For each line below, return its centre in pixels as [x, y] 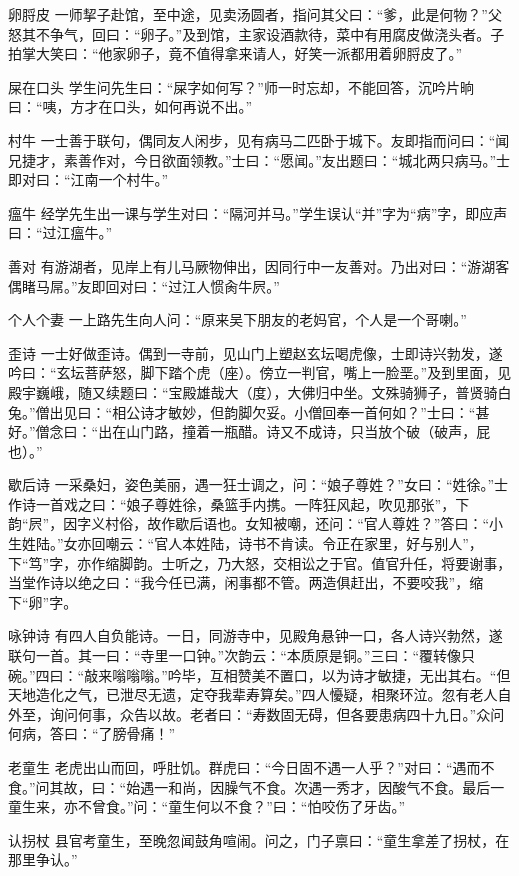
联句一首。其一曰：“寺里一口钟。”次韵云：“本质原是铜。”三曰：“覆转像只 [242, 655]
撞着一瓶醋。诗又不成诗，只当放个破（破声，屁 [336, 431]
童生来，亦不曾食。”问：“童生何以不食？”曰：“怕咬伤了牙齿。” [207, 806]
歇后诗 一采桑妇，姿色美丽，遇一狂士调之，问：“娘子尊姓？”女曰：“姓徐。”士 [258, 484]
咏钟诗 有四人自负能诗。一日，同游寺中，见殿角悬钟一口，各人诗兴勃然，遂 [255, 635]
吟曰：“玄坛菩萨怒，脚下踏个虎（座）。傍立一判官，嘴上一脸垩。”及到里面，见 [260, 372]
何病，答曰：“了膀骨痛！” [92, 733]
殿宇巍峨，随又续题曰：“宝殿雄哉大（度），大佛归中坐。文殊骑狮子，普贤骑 [253, 391]
